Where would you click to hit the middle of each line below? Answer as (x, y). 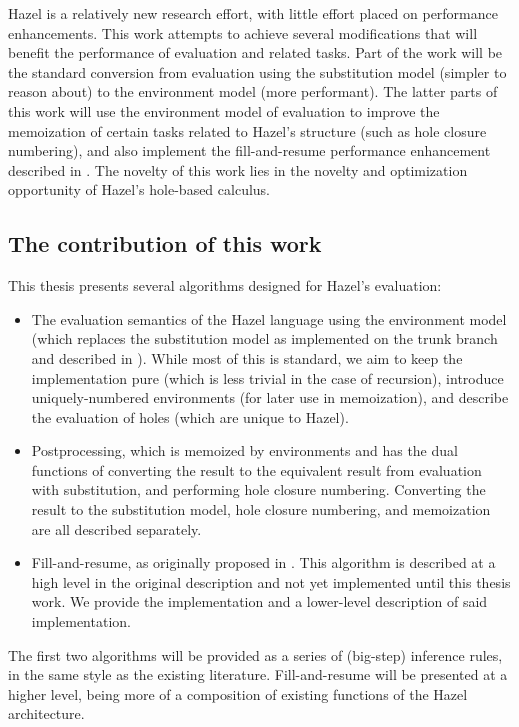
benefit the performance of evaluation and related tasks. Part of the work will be (255, 52)
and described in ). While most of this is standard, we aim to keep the (247, 357)
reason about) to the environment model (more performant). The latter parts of (253, 91)
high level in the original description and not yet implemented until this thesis (271, 581)
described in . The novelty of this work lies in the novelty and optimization (238, 169)
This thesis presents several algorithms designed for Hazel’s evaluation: (225, 285)
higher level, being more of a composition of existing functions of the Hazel (238, 693)
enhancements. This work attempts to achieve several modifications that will (243, 32)
